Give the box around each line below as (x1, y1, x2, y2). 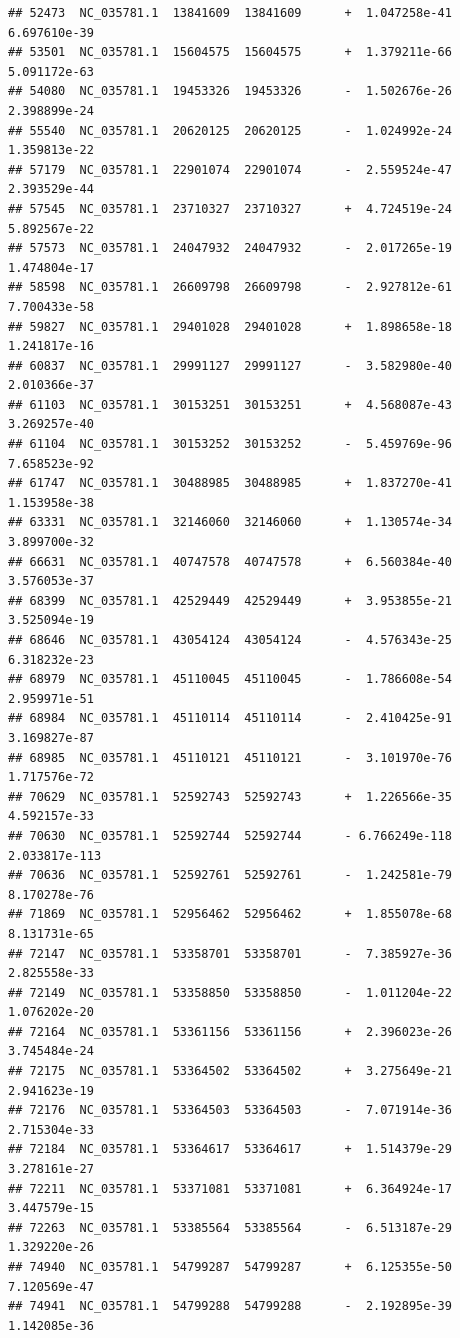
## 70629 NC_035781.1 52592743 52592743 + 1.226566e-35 (8, 789, 452, 804)
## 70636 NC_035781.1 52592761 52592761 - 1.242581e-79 (8, 868, 452, 883)
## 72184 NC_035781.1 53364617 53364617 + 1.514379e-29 (8, 1142, 452, 1157)
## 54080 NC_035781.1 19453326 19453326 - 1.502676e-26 (8, 84, 452, 99)
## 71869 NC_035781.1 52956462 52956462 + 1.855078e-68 (8, 907, 452, 922)
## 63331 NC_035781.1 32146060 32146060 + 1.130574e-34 (8, 515, 452, 530)
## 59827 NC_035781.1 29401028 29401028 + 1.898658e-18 (8, 319, 452, 334)
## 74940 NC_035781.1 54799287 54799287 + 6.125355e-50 (8, 1260, 452, 1274)
